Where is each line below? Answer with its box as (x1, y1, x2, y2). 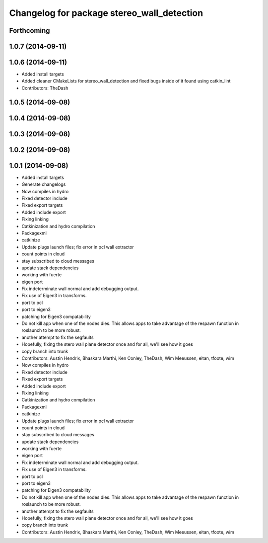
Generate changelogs (21, 181, 66, 187)
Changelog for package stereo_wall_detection (9, 7, 203, 18)
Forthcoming (9, 26, 50, 35)
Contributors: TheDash (21, 85, 68, 91)
